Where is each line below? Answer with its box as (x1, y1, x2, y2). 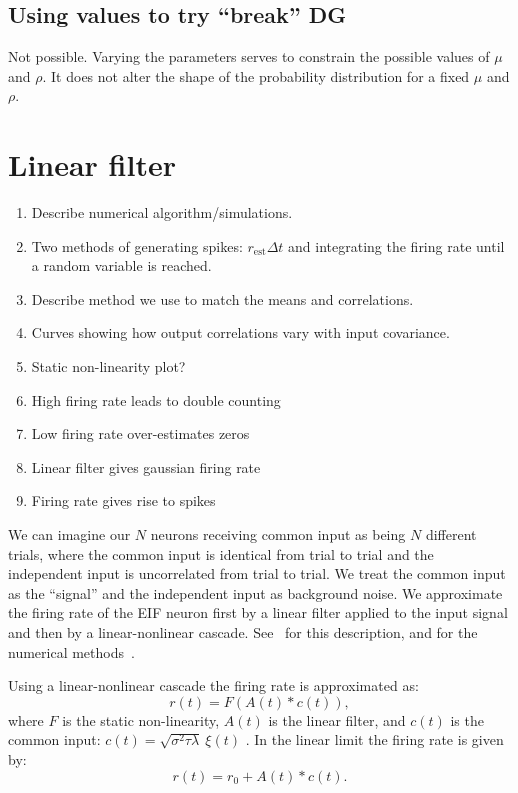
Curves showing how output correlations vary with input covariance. (31, 322, 450, 343)
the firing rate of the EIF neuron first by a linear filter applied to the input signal (8, 602, 508, 623)
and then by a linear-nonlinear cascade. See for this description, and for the (8, 622, 478, 643)
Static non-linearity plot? (31, 356, 186, 377)
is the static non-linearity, (62, 709, 220, 730)
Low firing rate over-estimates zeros (31, 423, 250, 444)
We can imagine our (8, 524, 131, 545)
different (425, 524, 477, 545)
